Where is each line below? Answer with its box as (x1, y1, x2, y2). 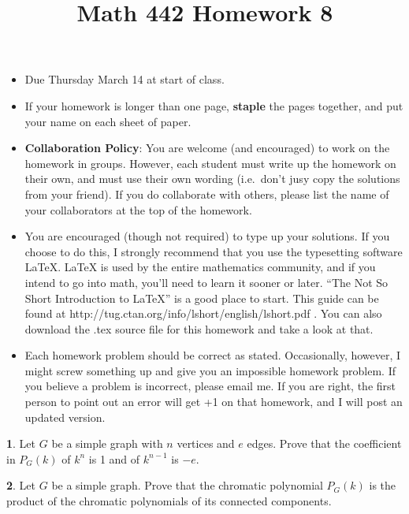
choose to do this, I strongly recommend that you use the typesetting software (24, 243, 403, 259)
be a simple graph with (51, 435, 163, 452)
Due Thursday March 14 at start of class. (24, 71, 225, 88)
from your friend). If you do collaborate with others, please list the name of (24, 185, 389, 202)
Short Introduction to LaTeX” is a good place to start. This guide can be (24, 289, 379, 306)
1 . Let (6, 435, 36, 452)
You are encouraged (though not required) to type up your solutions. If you (24, 228, 390, 244)
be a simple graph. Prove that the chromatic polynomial (51, 477, 323, 494)
